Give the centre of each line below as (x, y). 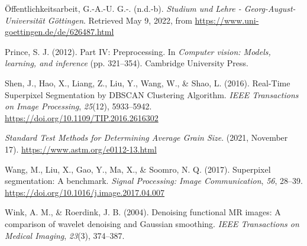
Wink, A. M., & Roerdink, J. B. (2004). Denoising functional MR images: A (143, 212)
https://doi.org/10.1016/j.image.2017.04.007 (85, 192)
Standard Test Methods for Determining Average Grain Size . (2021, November (146, 137)
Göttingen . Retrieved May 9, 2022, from (120, 20)
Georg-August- (270, 8)
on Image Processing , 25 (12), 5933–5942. (78, 106)
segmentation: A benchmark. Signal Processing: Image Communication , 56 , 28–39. (154, 181)
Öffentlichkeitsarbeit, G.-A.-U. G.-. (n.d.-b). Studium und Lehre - (123, 8)
